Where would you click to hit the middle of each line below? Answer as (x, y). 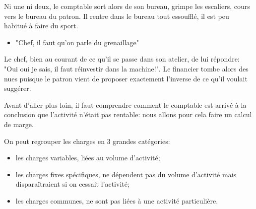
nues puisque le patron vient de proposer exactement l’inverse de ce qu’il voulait (126, 78)
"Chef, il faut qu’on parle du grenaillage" (77, 42)
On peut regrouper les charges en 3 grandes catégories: (87, 141)
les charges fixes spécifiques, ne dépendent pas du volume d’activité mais (126, 174)
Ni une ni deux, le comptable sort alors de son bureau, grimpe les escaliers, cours (127, 6)
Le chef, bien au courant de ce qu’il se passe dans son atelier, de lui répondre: (122, 59)
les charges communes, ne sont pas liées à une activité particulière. (117, 200)
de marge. (19, 124)
